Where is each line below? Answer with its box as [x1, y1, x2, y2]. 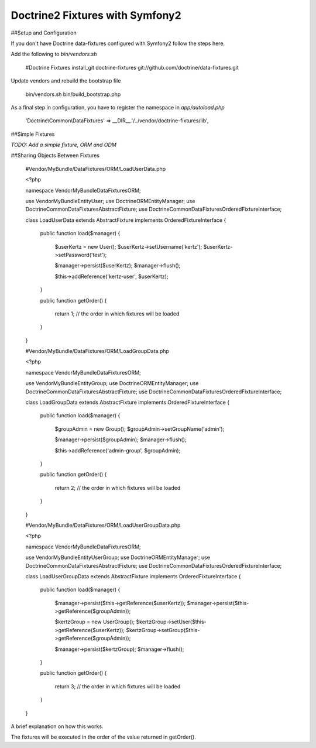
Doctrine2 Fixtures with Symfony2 [11, 9, 181, 22]
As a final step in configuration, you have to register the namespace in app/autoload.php [11, 104, 225, 111]
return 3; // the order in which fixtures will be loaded [54, 682, 181, 690]
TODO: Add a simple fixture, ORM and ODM [11, 141, 117, 149]
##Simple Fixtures [11, 131, 55, 138]
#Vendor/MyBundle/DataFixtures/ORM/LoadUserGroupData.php [25, 521, 181, 529]
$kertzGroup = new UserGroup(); [54, 618, 135, 626]
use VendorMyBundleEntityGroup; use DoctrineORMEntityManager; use [25, 380, 199, 387]
